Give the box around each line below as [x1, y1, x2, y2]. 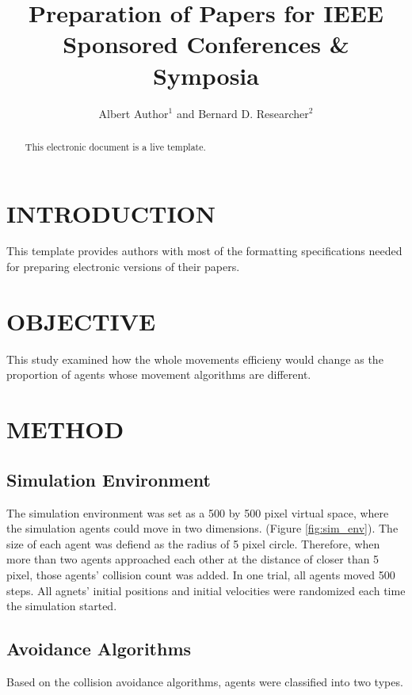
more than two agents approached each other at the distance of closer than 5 [6, 551, 380, 567]
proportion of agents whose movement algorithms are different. [6, 366, 311, 383]
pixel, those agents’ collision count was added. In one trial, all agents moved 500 [6, 566, 395, 582]
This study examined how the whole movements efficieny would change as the [6, 350, 383, 367]
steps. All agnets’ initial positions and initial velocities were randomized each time [6, 582, 406, 598]
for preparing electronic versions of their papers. [6, 258, 240, 275]
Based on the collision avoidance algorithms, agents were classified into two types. [6, 673, 403, 689]
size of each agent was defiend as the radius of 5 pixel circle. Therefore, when [6, 535, 380, 552]
